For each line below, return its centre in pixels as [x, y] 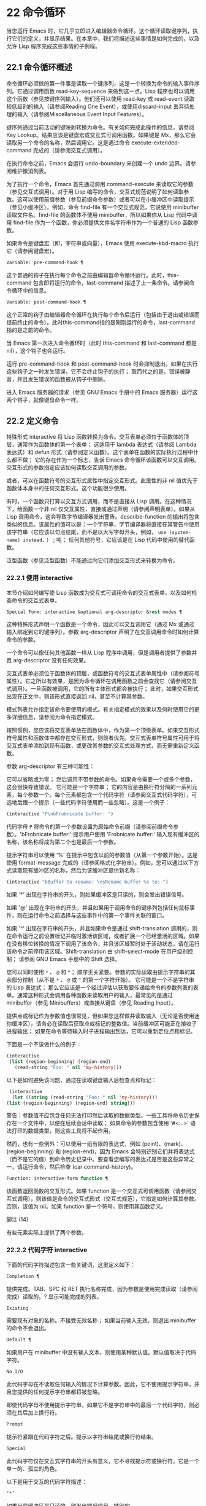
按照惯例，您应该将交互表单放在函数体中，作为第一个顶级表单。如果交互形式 [103, 730]
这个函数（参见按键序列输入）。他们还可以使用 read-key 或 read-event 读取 [101, 98]
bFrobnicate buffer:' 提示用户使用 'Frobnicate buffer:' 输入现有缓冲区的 [110, 834]
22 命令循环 [36, 13]
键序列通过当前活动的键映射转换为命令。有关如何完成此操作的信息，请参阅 [100, 127]
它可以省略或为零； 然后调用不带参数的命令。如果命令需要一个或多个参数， [101, 779]
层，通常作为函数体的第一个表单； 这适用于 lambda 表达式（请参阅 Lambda [101, 445]
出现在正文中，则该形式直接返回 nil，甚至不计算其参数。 [77, 696]
